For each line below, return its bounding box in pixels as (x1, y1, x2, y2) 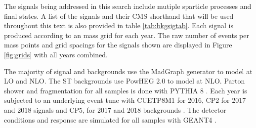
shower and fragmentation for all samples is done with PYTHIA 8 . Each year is (4, 85, 247, 95)
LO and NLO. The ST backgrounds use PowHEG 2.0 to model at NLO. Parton (4, 76, 245, 86)
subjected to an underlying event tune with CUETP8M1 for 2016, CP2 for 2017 (4, 95, 246, 105)
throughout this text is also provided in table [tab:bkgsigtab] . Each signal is (4, 20, 233, 31)
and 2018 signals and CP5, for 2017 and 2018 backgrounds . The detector (4, 104, 226, 115)
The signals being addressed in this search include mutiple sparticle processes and (4, 1, 252, 11)
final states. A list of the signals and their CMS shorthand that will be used (4, 10, 234, 21)
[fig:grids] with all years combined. (4, 49, 108, 59)
